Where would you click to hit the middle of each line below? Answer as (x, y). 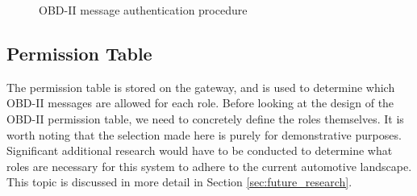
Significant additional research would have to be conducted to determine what (200, 150)
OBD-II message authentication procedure (143, 10)
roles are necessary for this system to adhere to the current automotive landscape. (209, 166)
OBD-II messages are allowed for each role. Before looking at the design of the (200, 103)
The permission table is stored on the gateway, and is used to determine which (201, 87)
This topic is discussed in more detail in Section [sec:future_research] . (179, 182)
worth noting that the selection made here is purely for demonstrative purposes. (204, 134)
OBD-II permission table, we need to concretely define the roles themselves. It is (205, 118)
